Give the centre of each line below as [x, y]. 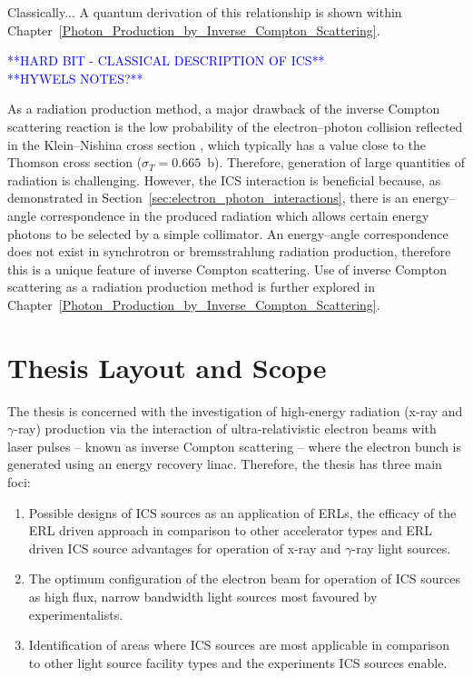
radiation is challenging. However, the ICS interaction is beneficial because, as [224, 179]
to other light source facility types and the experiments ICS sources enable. [238, 662]
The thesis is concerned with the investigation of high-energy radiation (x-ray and [235, 410]
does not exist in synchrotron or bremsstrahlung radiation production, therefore [229, 251]
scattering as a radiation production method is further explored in [191, 287]
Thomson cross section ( [75, 162]
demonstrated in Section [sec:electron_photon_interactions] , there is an [208, 198]
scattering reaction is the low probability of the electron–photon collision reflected [235, 126]
